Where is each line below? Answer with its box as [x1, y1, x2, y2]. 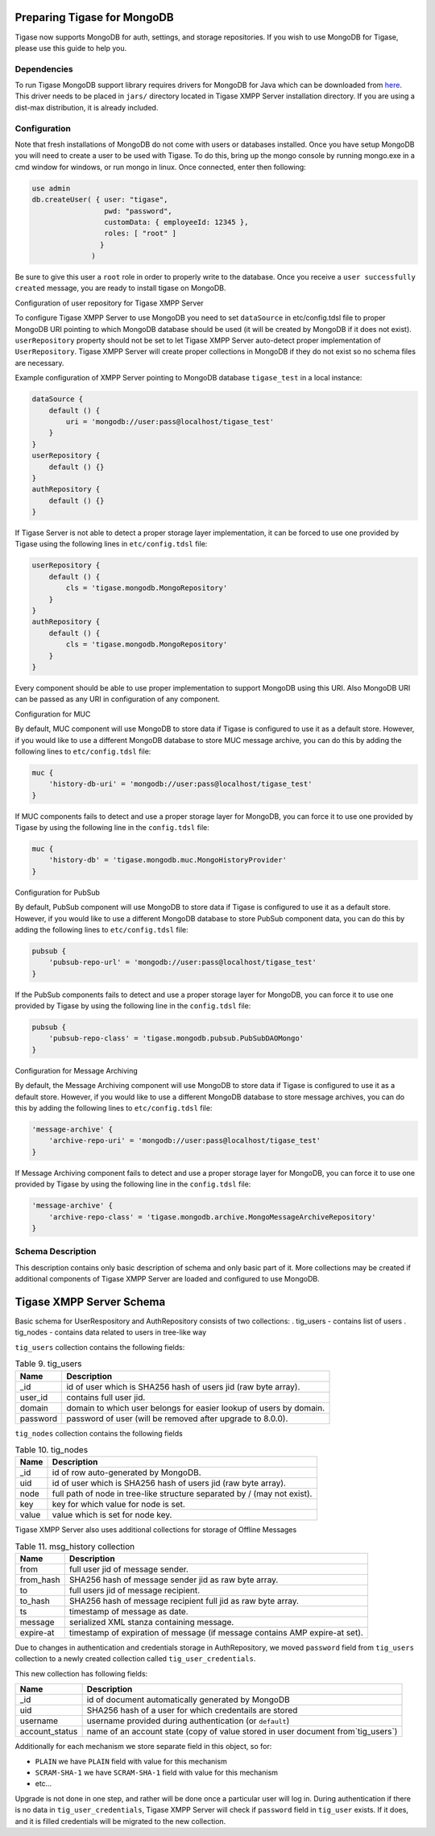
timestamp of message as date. [68, 1606, 188, 1618]
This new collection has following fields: [14, 1668, 148, 1678]
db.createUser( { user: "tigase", [31, 195, 168, 205]
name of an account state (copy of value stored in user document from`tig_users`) [86, 1726, 398, 1737]
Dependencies [14, 63, 74, 74]
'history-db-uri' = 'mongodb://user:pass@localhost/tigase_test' [48, 779, 313, 789]
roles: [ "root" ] [103, 229, 177, 238]
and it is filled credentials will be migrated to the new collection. [14, 1816, 226, 1826]
